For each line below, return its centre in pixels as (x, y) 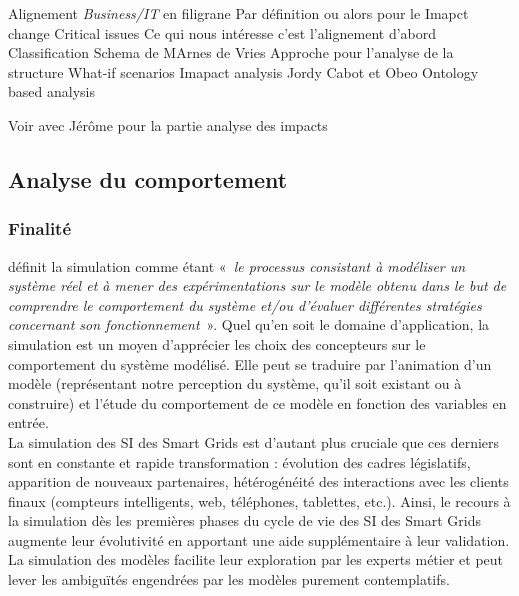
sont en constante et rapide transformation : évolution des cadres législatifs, (239, 461)
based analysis (51, 91)
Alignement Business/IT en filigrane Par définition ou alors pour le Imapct (238, 13)
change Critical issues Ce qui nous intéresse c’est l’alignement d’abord (222, 32)
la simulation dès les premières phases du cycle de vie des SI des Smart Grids (244, 520)
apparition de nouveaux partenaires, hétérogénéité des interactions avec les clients (258, 481)
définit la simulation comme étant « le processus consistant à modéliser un (237, 265)
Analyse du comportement (148, 178)
